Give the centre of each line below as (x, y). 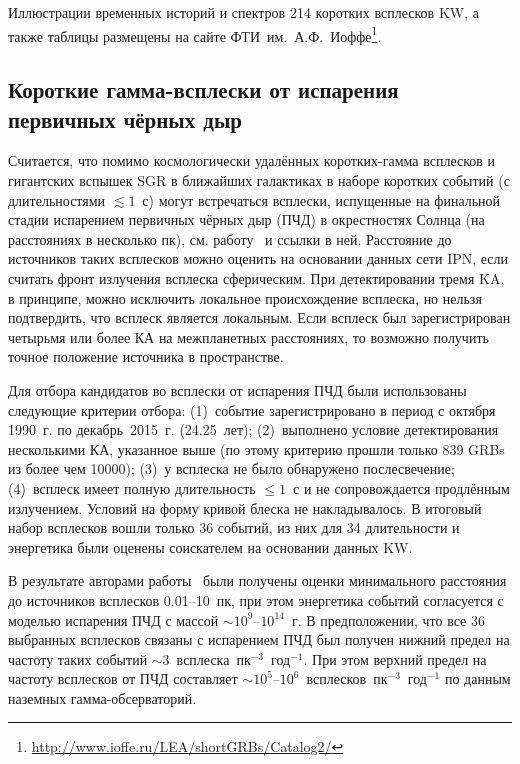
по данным (477, 678)
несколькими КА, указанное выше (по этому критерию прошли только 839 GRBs (256, 448)
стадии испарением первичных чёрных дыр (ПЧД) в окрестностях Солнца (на (246, 219)
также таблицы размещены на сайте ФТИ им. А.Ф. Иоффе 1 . (195, 34)
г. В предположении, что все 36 (388, 619)
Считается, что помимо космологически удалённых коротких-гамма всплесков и (252, 160)
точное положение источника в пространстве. (146, 356)
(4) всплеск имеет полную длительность (132, 487)
